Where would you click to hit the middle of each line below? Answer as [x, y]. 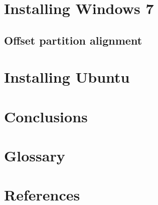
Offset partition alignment [73, 40]
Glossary [35, 156]
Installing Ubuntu [67, 77]
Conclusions [46, 116]
